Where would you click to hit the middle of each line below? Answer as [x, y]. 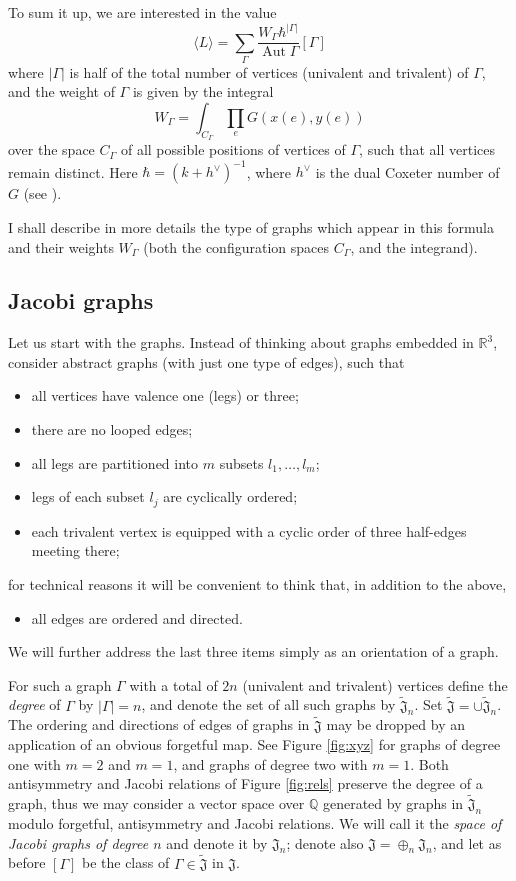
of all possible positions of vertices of [233, 149]
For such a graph [60, 684]
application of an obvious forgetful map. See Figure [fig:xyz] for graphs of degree [254, 744]
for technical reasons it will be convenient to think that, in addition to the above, [257, 583]
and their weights [61, 246]
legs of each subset [88, 496]
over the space [51, 149]
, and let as [467, 842]
